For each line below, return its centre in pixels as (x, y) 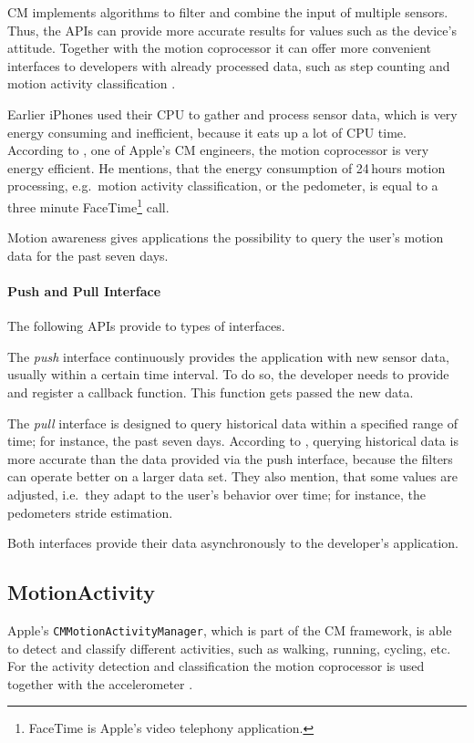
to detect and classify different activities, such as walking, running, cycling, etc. (229, 648)
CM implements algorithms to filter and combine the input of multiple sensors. (228, 12)
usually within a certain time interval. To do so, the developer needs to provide (228, 374)
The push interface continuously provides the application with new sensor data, (228, 356)
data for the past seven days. (88, 255)
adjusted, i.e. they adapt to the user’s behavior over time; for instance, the (216, 494)
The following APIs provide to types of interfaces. (146, 326)
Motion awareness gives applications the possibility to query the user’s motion (226, 237)
